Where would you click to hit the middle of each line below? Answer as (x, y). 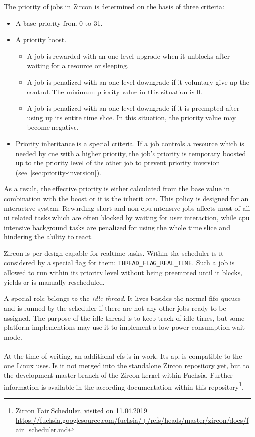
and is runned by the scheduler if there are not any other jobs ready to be (115, 308)
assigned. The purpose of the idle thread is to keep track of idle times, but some (124, 317)
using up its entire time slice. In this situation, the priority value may (132, 117)
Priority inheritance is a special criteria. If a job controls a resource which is (130, 143)
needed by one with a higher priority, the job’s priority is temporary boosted (131, 153)
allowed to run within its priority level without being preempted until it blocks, (123, 272)
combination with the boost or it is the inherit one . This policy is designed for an (126, 198)
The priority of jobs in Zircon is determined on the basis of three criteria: (114, 6)
